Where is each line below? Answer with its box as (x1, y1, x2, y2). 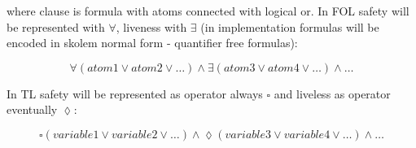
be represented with (7, 18, 105, 35)
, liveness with (116, 18, 187, 35)
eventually (7, 101, 58, 118)
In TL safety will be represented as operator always (7, 85, 263, 102)
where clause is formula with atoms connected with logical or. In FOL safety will (7, 2, 409, 19)
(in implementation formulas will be (200, 18, 379, 35)
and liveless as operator (274, 85, 391, 102)
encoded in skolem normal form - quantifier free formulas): (7, 34, 298, 51)
